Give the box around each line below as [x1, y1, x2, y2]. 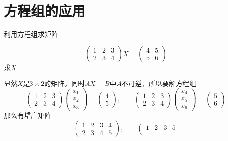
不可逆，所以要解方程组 [122, 78, 197, 88]
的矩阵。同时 [44, 78, 85, 88]
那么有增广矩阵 [4, 110, 51, 120]
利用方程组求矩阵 [4, 29, 58, 39]
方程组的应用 [4, 1, 86, 21]
